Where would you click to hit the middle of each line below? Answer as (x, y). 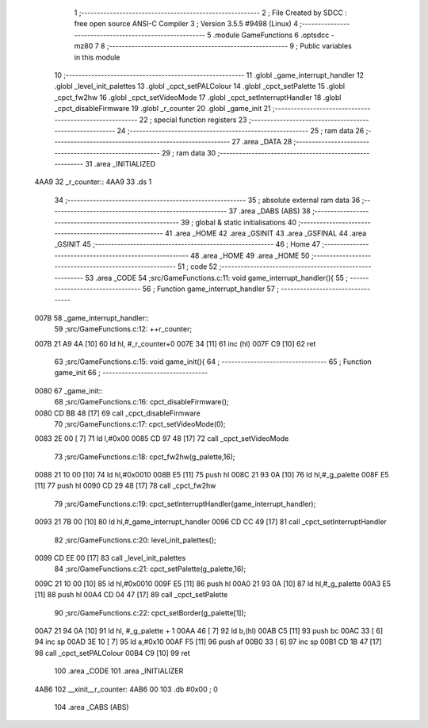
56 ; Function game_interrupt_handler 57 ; (210, 289)
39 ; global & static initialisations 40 (239, 222)
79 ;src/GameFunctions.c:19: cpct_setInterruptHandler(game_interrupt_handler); (185, 504)
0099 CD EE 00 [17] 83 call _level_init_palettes (110, 558)
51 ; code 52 (197, 266)
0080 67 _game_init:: (69, 391)
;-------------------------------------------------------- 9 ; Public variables (229, 46)
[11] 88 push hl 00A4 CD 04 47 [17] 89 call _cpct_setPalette (131, 595)
